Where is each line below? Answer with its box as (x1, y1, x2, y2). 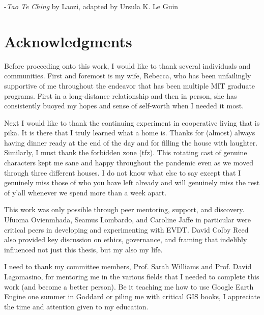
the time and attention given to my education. (4, 301, 149, 311)
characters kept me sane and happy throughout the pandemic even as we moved (4, 157, 253, 168)
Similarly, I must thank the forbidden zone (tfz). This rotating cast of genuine (4, 147, 247, 158)
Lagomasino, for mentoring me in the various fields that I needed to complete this (4, 271, 259, 281)
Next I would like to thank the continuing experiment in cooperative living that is (4, 117, 260, 128)
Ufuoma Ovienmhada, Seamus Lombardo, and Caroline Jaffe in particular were (4, 214, 251, 225)
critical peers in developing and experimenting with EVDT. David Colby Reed (4, 224, 249, 235)
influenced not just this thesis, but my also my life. (4, 244, 163, 254)
